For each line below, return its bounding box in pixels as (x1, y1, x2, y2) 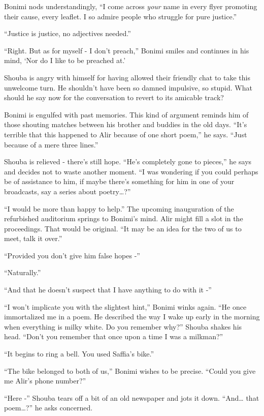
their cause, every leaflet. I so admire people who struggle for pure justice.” (4, 11, 237, 21)
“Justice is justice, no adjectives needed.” (4, 28, 131, 39)
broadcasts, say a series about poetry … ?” (4, 186, 131, 196)
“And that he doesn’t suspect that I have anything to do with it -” (4, 284, 212, 295)
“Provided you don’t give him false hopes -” (4, 250, 140, 260)
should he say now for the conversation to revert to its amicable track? (4, 92, 224, 103)
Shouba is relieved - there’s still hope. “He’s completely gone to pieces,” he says (4, 156, 252, 167)
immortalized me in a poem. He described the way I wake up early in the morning (4, 311, 260, 322)
